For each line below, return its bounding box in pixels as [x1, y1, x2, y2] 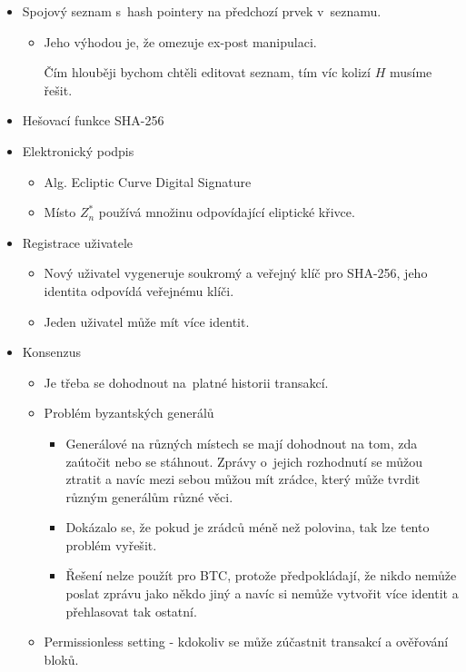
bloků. [44, 649, 79, 668]
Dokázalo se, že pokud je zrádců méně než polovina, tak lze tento [65, 518, 430, 537]
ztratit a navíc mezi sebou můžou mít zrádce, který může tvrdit [65, 469, 421, 489]
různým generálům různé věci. [65, 487, 233, 506]
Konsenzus [22, 342, 82, 361]
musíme [389, 63, 432, 82]
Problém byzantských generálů [44, 403, 214, 422]
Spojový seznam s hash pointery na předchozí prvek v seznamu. [22, 2, 382, 20]
